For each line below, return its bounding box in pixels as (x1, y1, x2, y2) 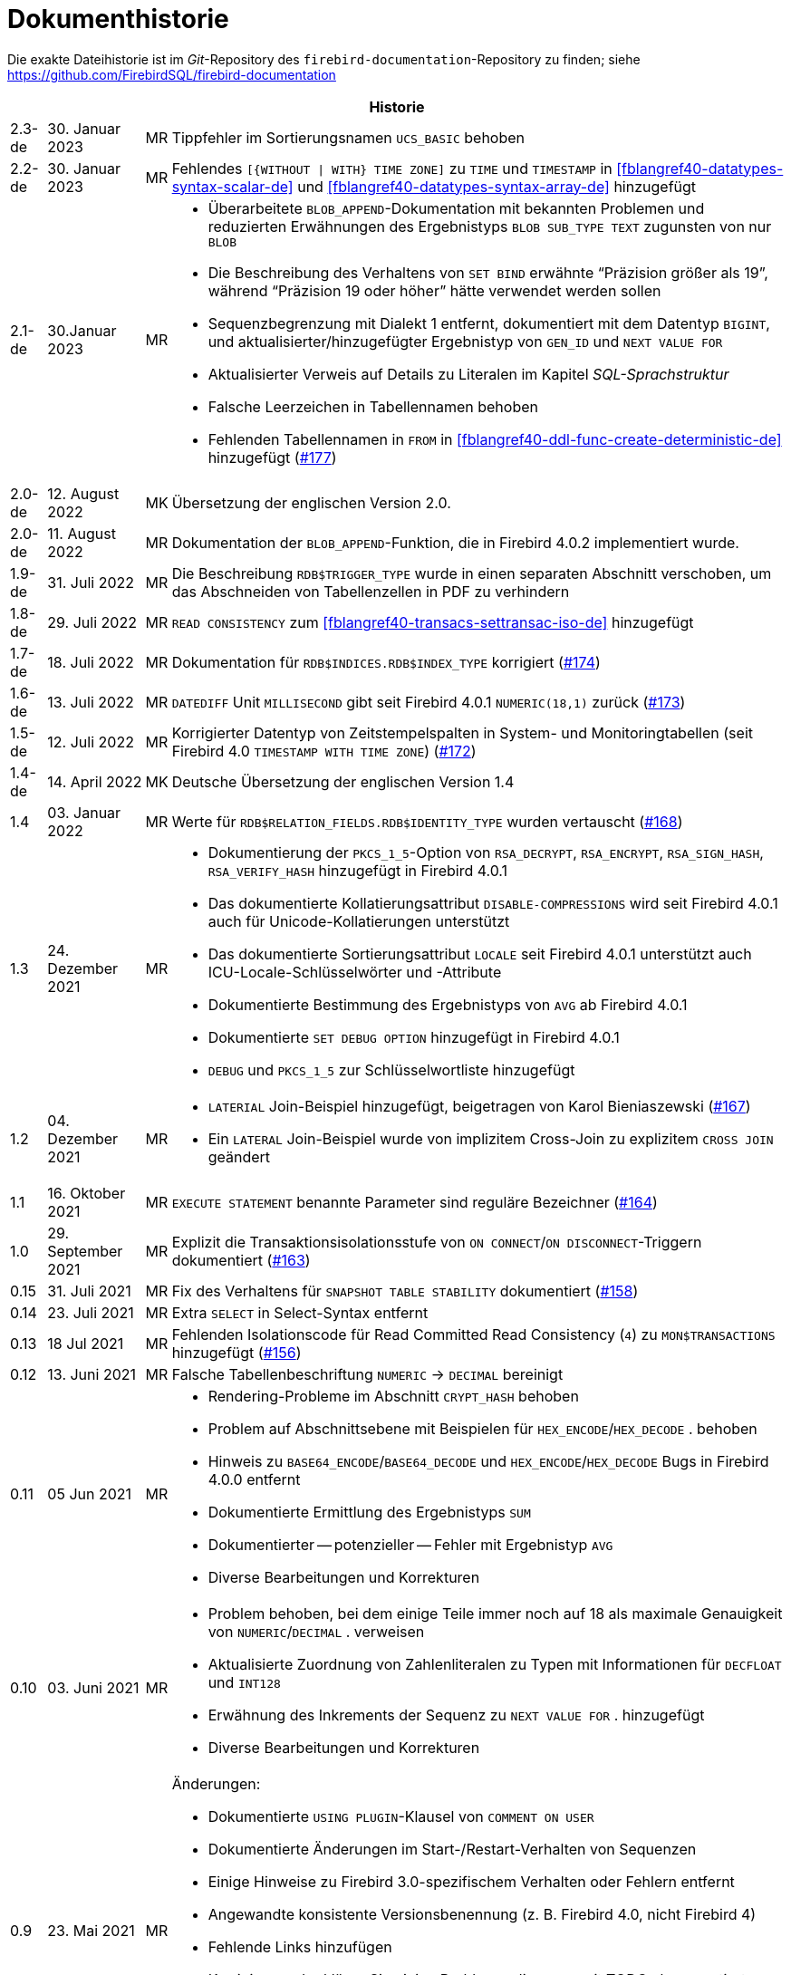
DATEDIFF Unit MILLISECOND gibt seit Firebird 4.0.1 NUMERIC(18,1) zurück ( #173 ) (171, 692, 686, 711)
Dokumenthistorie (7, 4, 229, 34)
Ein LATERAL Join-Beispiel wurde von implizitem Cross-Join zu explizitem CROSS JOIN (207, 1129, 774, 1148)
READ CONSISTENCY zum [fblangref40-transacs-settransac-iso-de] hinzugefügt (171, 612, 694, 631)
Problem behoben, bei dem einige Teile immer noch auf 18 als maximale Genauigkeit (207, 1604, 783, 1623)
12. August (47, 484, 120, 503)
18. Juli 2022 (47, 652, 134, 671)
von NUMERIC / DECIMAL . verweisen (207, 1622, 425, 1641)
